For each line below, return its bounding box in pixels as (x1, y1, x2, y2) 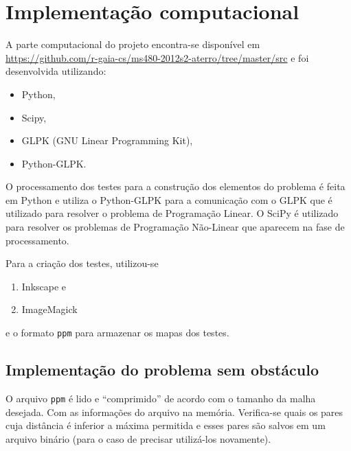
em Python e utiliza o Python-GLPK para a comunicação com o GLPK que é (5, 192, 332, 207)
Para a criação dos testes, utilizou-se (5, 256, 159, 270)
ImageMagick (21, 302, 78, 316)
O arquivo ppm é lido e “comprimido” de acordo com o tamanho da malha (5, 391, 316, 405)
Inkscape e (21, 279, 67, 293)
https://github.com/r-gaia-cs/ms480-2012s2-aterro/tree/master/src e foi (5, 50, 309, 65)
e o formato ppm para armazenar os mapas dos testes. (5, 325, 229, 340)
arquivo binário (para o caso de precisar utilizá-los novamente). (5, 431, 271, 446)
